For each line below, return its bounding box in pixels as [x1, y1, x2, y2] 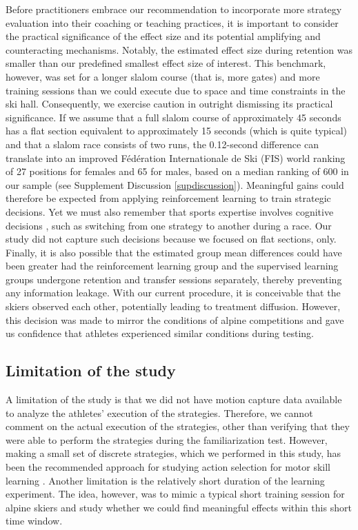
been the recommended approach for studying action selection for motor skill [6, 460, 330, 474]
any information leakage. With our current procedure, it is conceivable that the [6, 285, 341, 300]
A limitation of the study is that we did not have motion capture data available [6, 392, 342, 407]
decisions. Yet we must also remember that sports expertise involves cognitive [6, 204, 334, 218]
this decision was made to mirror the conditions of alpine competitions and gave [6, 312, 344, 327]
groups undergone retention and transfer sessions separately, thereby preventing [6, 272, 342, 286]
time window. [6, 513, 63, 528]
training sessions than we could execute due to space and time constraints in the [6, 83, 346, 97]
